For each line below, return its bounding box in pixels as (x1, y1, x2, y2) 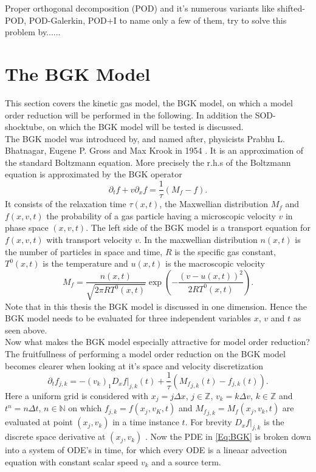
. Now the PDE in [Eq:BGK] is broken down (145, 430, 311, 443)
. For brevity (185, 416, 232, 428)
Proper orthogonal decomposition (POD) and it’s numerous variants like (5, 2, 275, 14)
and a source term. (151, 455, 221, 468)
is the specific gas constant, (174, 245, 276, 258)
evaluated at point (5, 416, 73, 428)
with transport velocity (46, 233, 132, 245)
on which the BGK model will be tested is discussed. (47, 120, 244, 133)
